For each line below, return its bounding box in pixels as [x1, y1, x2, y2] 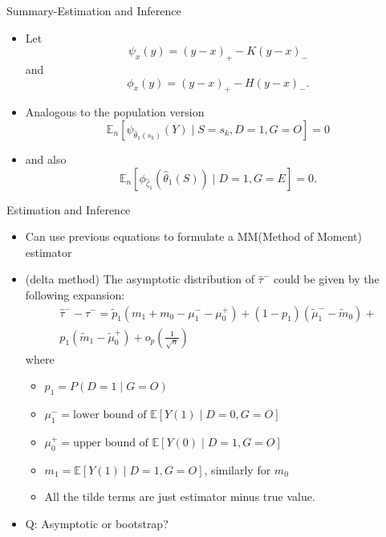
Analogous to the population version [25, 104, 205, 120]
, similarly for [204, 461, 271, 478]
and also [25, 150, 67, 167]
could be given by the [273, 271, 380, 287]
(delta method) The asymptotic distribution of [25, 271, 255, 287]
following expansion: [25, 286, 125, 303]
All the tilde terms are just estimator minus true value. [44, 488, 315, 505]
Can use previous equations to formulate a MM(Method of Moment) [25, 228, 362, 245]
